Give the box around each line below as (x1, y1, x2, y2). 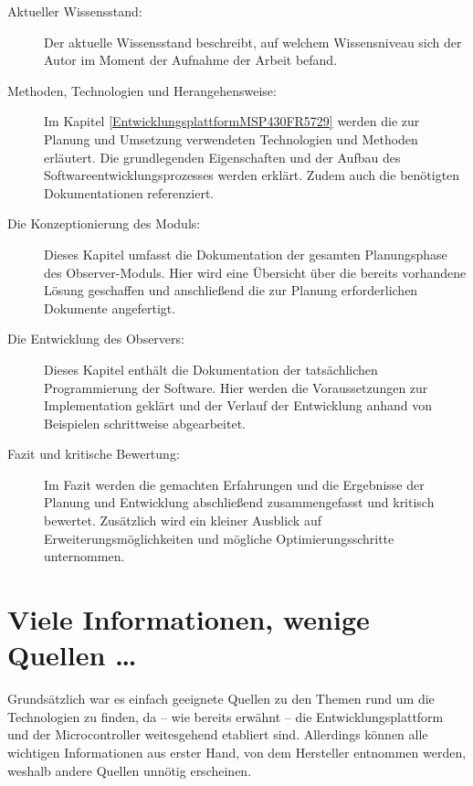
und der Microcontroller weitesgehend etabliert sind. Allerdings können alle (7, 725, 428, 744)
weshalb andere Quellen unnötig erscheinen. (7, 760, 252, 780)
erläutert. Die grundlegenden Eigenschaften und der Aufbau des (44, 147, 401, 166)
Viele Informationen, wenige (7, 600, 370, 638)
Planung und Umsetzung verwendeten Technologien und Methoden (44, 129, 418, 148)
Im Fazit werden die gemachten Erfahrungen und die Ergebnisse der (44, 474, 425, 494)
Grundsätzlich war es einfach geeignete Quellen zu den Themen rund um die (7, 689, 435, 708)
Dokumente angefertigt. (44, 298, 176, 317)
